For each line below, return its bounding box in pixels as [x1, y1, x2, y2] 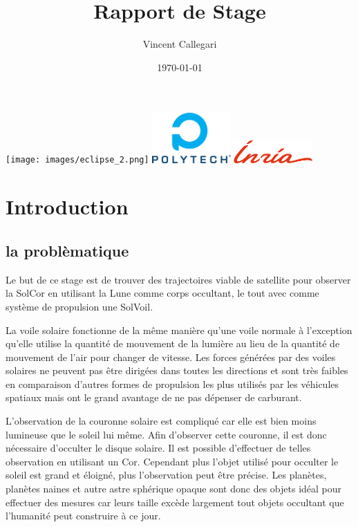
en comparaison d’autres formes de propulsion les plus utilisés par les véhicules [6, 376, 339, 391]
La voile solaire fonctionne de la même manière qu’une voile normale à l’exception [6, 322, 352, 337]
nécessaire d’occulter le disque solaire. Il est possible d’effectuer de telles [6, 441, 311, 455]
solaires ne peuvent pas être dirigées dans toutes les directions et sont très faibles [6, 363, 348, 378]
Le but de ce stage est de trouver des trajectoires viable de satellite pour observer [6, 272, 351, 286]
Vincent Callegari [142, 37, 217, 51]
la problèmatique [6, 239, 129, 261]
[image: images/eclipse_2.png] [6, 155, 149, 165]
